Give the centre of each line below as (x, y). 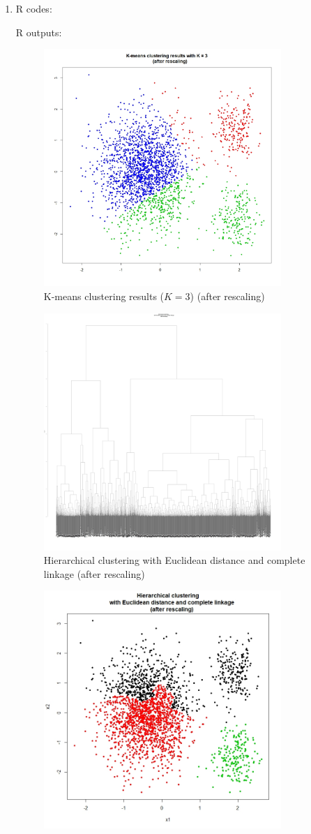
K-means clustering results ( (104, 296)
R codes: (34, 8)
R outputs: (39, 32)
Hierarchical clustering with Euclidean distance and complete (174, 560)
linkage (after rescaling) (94, 573)
